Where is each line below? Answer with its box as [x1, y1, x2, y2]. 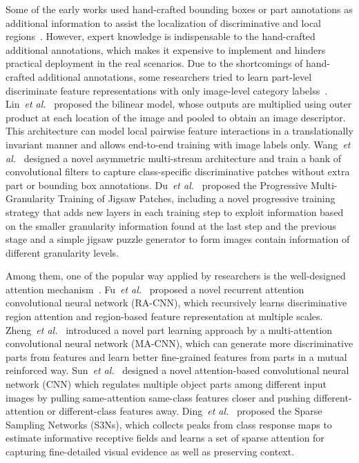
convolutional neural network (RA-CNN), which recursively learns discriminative [6, 295, 347, 310]
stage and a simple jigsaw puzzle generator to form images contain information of [6, 232, 350, 246]
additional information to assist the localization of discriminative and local [6, 15, 321, 30]
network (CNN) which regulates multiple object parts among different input [6, 377, 327, 391]
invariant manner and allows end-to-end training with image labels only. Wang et [6, 137, 351, 151]
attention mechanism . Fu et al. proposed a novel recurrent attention [6, 282, 304, 296]
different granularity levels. [6, 245, 119, 259]
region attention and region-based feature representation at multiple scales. [6, 309, 323, 324]
